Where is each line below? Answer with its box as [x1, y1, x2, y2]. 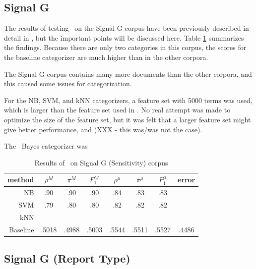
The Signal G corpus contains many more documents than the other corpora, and [4, 68, 252, 79]
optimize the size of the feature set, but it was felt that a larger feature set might [4, 114, 251, 124]
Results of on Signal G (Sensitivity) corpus [34, 157, 168, 167]
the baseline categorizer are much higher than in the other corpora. [4, 52, 208, 62]
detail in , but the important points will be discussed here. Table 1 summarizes [4, 32, 244, 43]
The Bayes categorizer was [4, 141, 88, 151]
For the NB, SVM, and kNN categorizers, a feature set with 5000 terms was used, [4, 95, 253, 105]
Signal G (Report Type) [4, 251, 130, 266]
